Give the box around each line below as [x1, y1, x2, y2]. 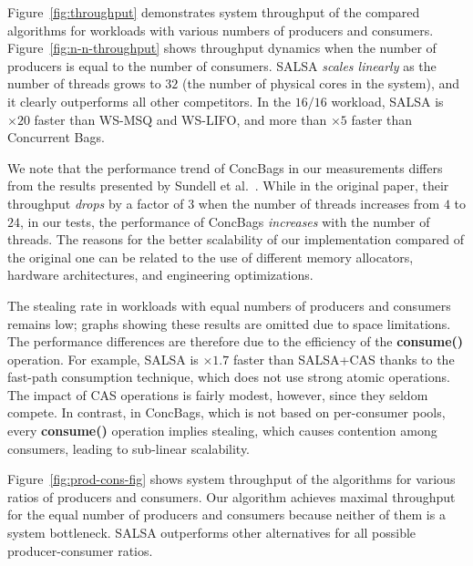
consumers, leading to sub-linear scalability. [7, 438, 251, 458]
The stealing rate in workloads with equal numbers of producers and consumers [7, 295, 451, 314]
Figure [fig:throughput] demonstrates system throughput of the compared [7, 3, 420, 21]
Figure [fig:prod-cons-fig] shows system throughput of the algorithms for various [7, 469, 456, 489]
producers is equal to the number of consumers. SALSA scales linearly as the [7, 56, 437, 75]
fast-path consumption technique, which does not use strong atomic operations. [7, 367, 450, 386]
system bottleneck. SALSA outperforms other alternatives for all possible [7, 523, 416, 542]
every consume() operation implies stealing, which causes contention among [7, 421, 437, 440]
